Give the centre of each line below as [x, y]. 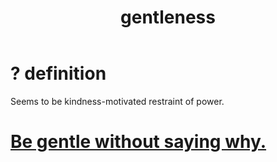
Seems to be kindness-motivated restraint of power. [117, 101]
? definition [58, 73]
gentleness [168, 17]
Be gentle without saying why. [138, 142]
